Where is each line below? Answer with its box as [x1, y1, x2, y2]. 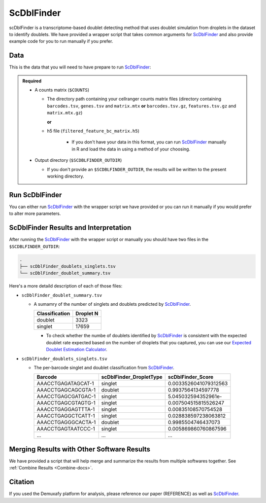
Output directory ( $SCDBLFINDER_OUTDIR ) [34, 157, 122, 163]
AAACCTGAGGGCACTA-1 [36, 419, 96, 426]
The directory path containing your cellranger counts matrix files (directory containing [47, 96, 222, 102]
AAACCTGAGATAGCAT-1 [36, 380, 94, 387]
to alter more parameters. [9, 211, 61, 216]
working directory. [47, 173, 84, 179]
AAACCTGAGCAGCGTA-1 [36, 387, 96, 394]
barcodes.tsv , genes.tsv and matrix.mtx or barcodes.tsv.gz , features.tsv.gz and [47, 103, 236, 108]
